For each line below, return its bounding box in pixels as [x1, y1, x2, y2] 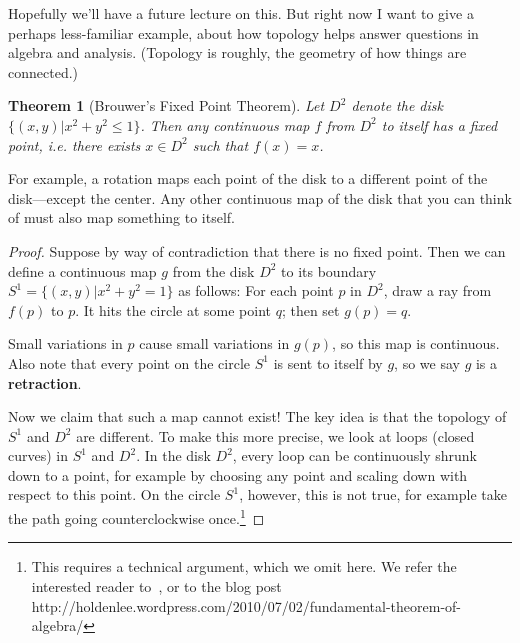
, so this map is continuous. [332, 333, 500, 354]
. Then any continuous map [140, 114, 310, 135]
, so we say [394, 352, 460, 373]
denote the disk [351, 95, 443, 116]
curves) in [8, 445, 69, 466]
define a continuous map [8, 260, 157, 281]
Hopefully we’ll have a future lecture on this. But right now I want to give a [8, 3, 474, 23]
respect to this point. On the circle [8, 484, 221, 505]
